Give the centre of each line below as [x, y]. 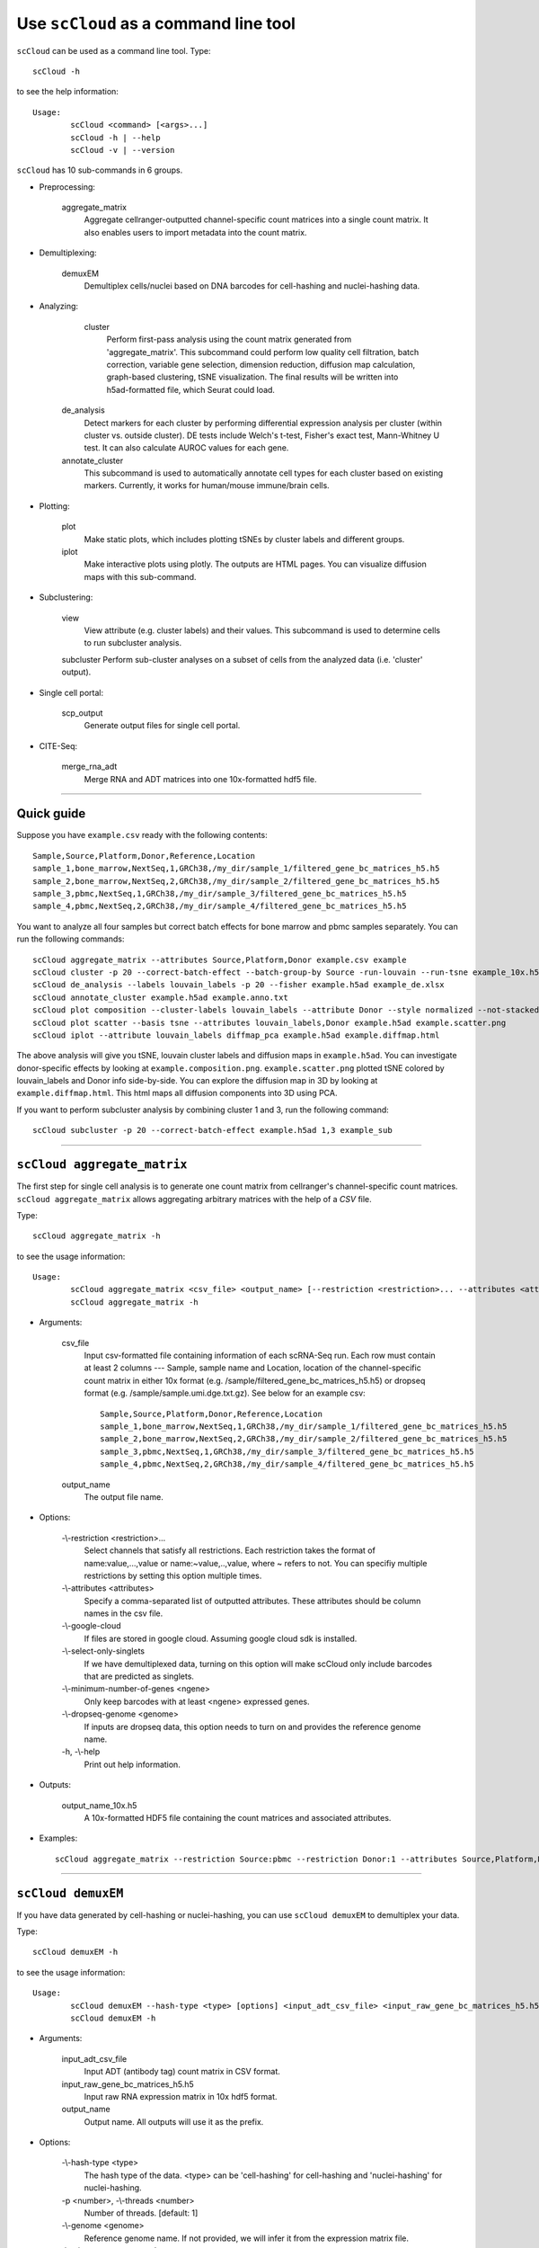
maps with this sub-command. [140, 576]
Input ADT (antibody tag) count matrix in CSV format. [182, 2072]
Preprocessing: [67, 187]
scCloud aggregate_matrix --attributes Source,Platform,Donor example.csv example [220, 959]
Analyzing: [59, 307]
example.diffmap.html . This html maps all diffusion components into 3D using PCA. [177, 1093]
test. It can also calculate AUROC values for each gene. [186, 448]
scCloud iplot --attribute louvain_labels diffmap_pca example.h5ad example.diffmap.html [236, 1035]
